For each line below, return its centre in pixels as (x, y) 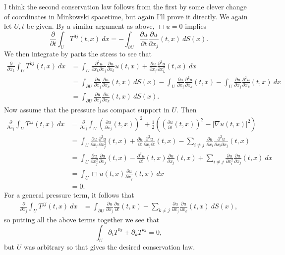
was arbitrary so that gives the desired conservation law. (109, 247)
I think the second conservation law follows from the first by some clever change (125, 6)
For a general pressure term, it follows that (69, 194)
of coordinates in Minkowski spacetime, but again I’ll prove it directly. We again (126, 16)
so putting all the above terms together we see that (82, 219)
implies (196, 26)
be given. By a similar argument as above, (90, 26)
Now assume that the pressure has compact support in (87, 110)
